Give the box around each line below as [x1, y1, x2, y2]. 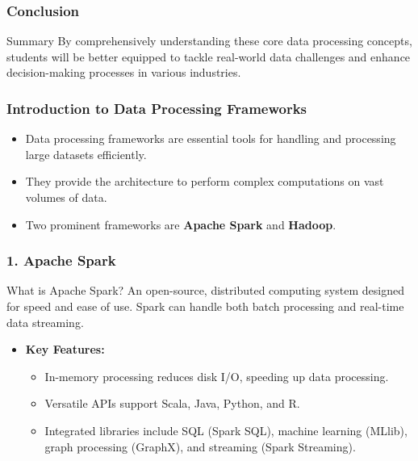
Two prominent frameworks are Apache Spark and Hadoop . [25, 216, 336, 233]
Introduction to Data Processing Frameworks [6, 98, 307, 118]
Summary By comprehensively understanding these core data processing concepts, [6, 32, 412, 49]
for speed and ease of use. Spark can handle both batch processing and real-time [6, 298, 404, 314]
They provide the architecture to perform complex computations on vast [25, 173, 384, 190]
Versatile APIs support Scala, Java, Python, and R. [44, 395, 300, 412]
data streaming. [6, 313, 84, 330]
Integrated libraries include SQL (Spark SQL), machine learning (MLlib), [44, 421, 408, 438]
